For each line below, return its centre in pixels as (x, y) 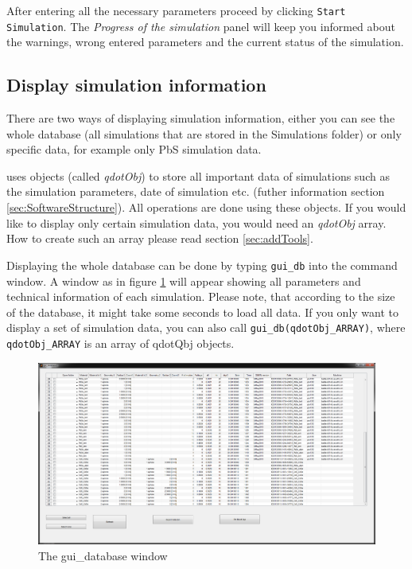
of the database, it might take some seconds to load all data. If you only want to (202, 312)
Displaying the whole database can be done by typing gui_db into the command (202, 265)
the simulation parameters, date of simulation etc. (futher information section (196, 191)
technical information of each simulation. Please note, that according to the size (201, 296)
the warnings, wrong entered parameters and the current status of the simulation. (205, 42)
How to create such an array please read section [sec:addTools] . (160, 238)
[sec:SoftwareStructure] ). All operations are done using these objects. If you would (206, 207)
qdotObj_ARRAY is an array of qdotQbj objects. (120, 343)
